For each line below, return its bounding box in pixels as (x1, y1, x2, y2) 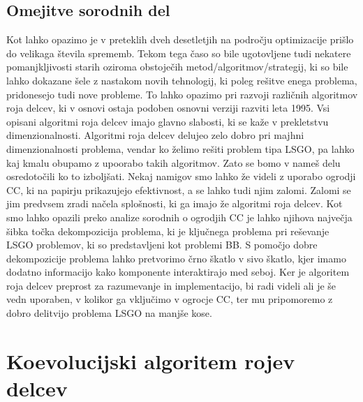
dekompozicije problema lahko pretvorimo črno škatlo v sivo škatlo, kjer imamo (6, 251, 346, 265)
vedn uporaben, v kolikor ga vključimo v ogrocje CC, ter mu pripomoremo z (6, 292, 333, 306)
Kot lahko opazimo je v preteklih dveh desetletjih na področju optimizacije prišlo (6, 32, 354, 47)
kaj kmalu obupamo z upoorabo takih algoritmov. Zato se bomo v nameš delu (6, 155, 341, 170)
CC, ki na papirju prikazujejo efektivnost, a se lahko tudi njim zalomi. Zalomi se (6, 182, 351, 197)
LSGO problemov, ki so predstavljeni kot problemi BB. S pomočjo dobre (6, 237, 318, 252)
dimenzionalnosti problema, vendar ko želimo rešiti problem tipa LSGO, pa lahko (6, 141, 355, 156)
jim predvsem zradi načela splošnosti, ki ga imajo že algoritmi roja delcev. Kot (6, 196, 343, 211)
